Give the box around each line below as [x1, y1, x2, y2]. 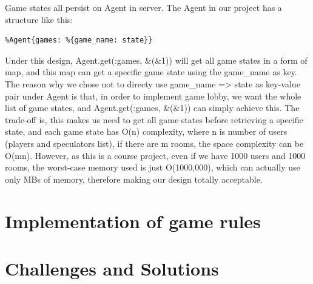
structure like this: [5, 13, 73, 25]
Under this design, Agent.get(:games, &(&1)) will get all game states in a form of [5, 53, 308, 66]
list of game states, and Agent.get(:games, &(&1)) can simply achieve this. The [5, 101, 300, 114]
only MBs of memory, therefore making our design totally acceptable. [5, 172, 263, 185]
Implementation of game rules [5, 208, 261, 233]
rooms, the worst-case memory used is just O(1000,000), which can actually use [5, 161, 300, 174]
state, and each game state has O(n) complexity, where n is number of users [5, 125, 288, 138]
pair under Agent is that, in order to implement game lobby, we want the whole [5, 89, 301, 102]
